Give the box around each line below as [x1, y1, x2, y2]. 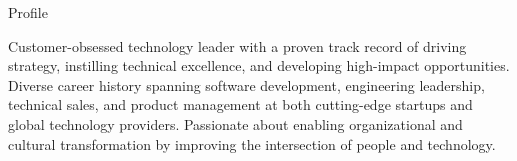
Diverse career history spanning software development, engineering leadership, [8, 74, 485, 95]
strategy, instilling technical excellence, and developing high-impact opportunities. [8, 55, 510, 76]
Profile [8, 2, 48, 22]
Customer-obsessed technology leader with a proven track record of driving [8, 35, 467, 56]
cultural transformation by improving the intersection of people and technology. [8, 133, 496, 154]
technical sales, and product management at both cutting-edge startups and [8, 94, 473, 115]
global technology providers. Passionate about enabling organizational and [8, 113, 463, 134]
